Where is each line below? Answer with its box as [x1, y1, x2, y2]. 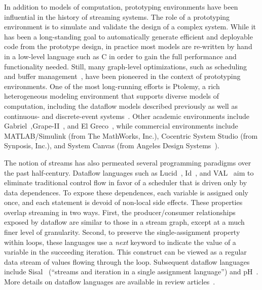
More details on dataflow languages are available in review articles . [4, 276, 215, 287]
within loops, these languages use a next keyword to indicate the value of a [4, 236, 236, 247]
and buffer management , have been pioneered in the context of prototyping [4, 71, 241, 81]
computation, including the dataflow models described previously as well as [4, 100, 238, 111]
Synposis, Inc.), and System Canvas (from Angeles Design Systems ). [4, 140, 219, 151]
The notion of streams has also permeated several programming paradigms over [4, 157, 251, 168]
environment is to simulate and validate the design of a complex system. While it [4, 21, 256, 32]
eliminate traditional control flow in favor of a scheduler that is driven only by [4, 177, 247, 188]
